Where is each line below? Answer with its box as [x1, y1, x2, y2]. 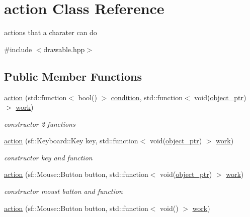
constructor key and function [4, 152, 93, 162]
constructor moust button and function [4, 186, 123, 196]
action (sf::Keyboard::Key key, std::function [4, 135, 138, 146]
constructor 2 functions [4, 118, 75, 129]
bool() [78, 92, 97, 102]
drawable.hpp [43, 44, 85, 54]
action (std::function [4, 92, 67, 102]
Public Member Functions [4, 68, 142, 84]
